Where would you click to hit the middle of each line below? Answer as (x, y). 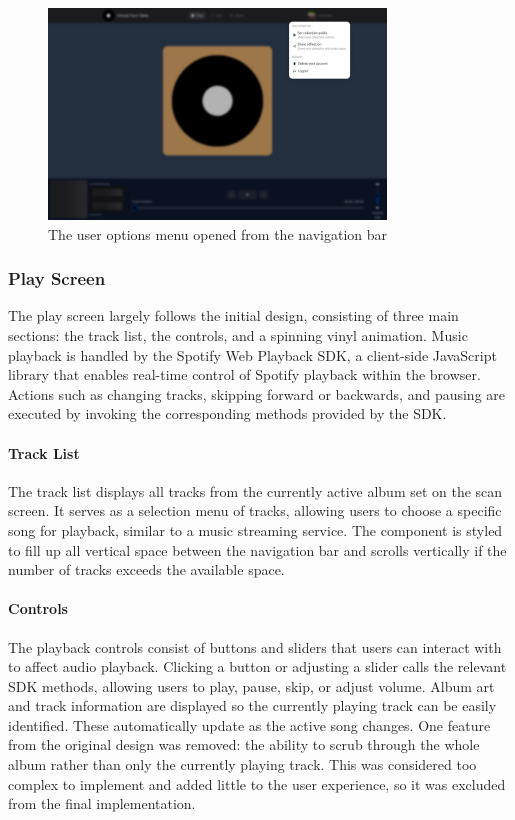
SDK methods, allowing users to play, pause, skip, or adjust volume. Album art (251, 685)
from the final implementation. (102, 803)
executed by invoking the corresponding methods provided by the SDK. (227, 413)
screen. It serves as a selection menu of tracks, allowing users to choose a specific (255, 510)
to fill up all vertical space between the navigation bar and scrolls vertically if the (257, 549)
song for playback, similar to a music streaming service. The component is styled (255, 529)
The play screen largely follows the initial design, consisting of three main (233, 315)
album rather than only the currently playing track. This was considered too (242, 764)
